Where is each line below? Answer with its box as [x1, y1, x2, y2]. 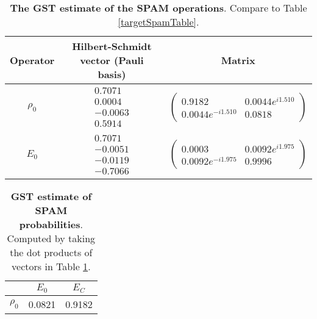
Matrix [221, 53, 255, 67]
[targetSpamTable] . [118, 15, 199, 29]
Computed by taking [7, 231, 96, 245]
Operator [10, 53, 55, 67]
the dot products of [10, 245, 93, 259]
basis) [98, 67, 126, 81]
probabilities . [19, 217, 83, 231]
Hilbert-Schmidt [72, 39, 152, 53]
